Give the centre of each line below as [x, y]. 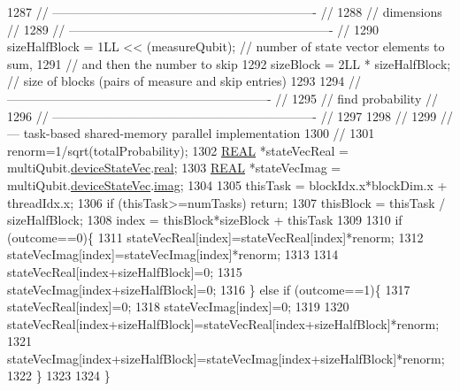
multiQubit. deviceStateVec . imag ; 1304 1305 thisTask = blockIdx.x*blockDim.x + [227, 184]
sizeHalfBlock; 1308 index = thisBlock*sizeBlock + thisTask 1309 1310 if [205, 220]
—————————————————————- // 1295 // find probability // [222, 98]
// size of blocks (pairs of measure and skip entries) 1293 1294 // [184, 81]
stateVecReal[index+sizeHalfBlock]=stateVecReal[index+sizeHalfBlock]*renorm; [223, 323]
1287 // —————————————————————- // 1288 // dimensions [225, 11]
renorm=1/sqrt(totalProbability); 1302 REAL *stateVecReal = [178, 150]
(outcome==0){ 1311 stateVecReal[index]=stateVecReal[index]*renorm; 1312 [215, 237]
